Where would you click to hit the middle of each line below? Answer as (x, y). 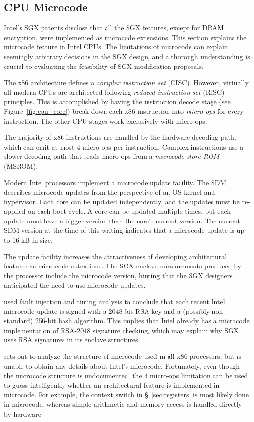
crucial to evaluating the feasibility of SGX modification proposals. (104, 66)
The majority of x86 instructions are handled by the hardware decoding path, (120, 137)
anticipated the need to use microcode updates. (75, 285)
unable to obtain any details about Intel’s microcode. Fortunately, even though (122, 366)
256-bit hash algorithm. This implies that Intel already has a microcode (142, 321)
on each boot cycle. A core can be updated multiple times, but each (129, 211)
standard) (19, 321)
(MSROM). (21, 166)
